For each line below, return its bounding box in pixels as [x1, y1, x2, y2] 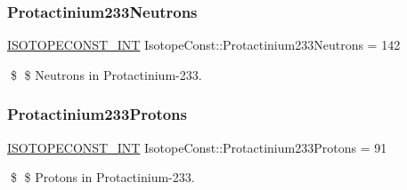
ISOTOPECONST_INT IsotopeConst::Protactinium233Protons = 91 [7, 138, 387, 156]
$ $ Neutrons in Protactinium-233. [10, 65, 202, 83]
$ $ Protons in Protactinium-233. [10, 168, 195, 186]
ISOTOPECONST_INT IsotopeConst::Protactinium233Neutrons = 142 [7, 36, 401, 54]
